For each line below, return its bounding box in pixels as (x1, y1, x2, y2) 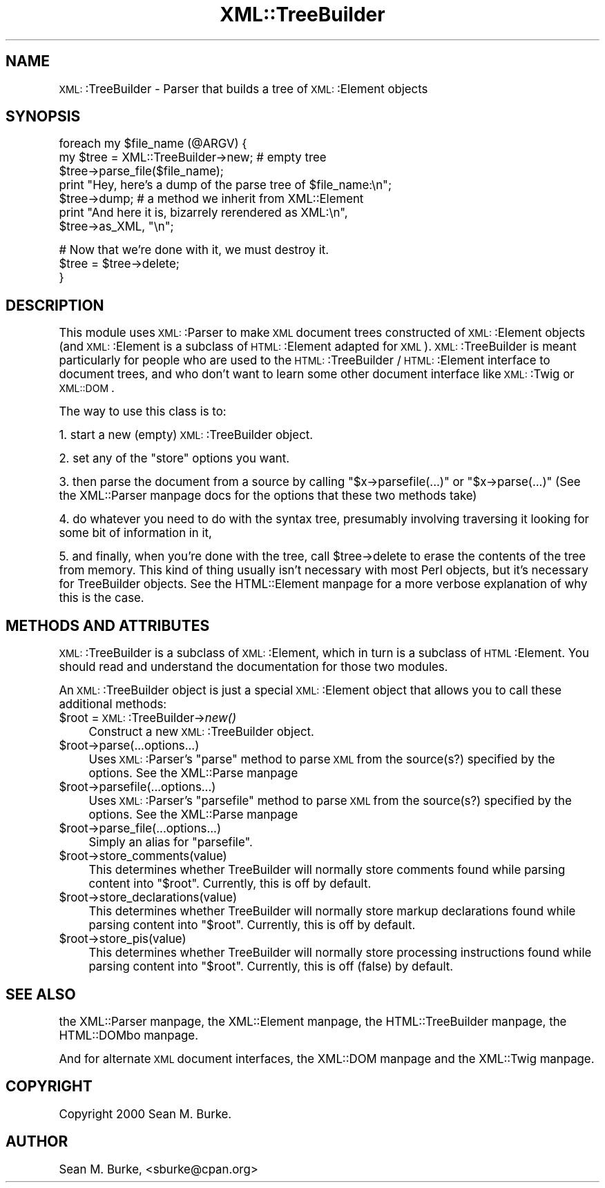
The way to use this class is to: (59, 405, 227, 419)
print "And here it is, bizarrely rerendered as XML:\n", (59, 206, 348, 220)
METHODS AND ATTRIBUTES (6, 616, 210, 634)
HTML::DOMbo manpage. (59, 1028, 198, 1042)
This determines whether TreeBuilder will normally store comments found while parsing (88, 863, 566, 877)
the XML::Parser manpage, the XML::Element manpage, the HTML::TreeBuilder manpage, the (59, 1014, 567, 1029)
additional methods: (59, 697, 167, 712)
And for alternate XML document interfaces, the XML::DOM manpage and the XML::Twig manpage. (59, 1051, 595, 1066)
